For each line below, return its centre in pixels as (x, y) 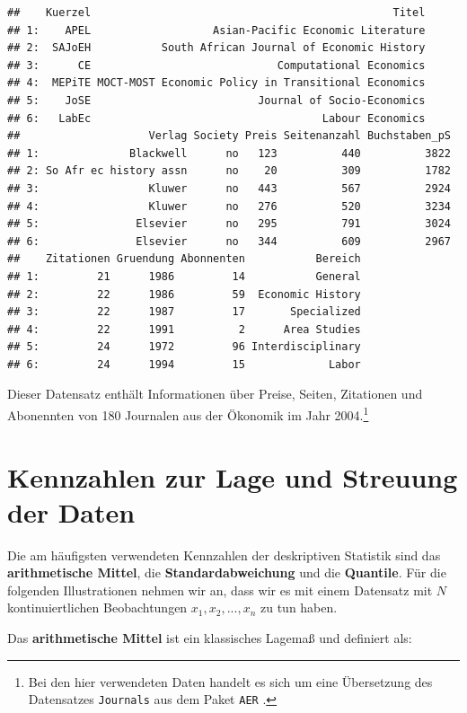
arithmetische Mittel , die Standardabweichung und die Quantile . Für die (227, 572)
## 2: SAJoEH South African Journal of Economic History (216, 48)
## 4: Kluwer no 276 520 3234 (229, 206)
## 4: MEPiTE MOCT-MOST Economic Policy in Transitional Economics (216, 83)
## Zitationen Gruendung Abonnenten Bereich (184, 259)
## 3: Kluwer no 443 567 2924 (229, 188)
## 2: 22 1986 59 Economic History (184, 294)
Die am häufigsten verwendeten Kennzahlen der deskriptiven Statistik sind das (224, 555)
